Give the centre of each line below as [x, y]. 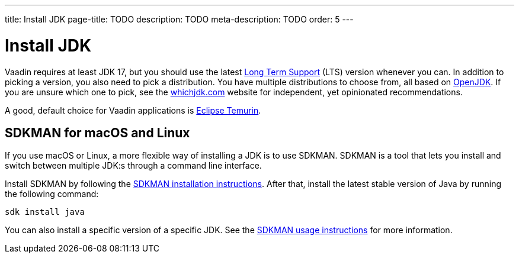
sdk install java [45, 212]
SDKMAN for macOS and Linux [97, 133]
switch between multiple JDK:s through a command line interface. [133, 166]
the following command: [52, 194]
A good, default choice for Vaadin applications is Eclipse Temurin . [133, 110]
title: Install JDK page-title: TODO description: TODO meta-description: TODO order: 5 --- [179, 19]
